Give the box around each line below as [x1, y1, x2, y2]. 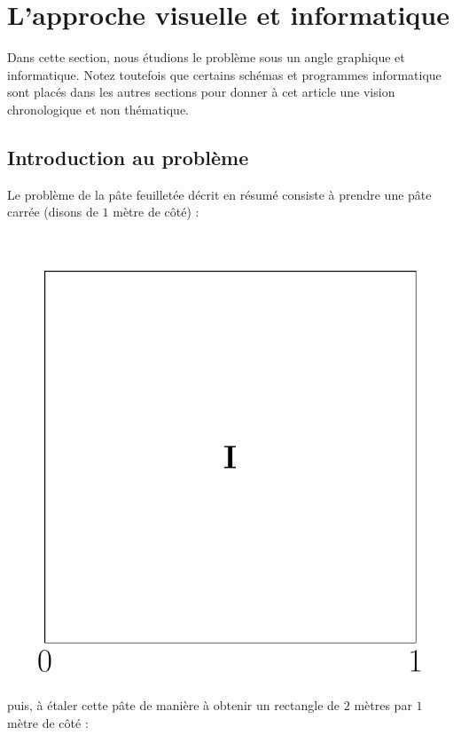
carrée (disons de [7, 202, 98, 221]
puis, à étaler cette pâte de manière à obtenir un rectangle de [7, 696, 340, 715]
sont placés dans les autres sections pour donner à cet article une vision [7, 83, 395, 101]
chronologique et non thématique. [7, 99, 190, 118]
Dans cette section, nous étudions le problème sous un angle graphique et [7, 48, 405, 67]
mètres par [354, 696, 412, 715]
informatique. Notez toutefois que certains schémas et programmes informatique [7, 65, 441, 83]
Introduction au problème [7, 143, 249, 170]
